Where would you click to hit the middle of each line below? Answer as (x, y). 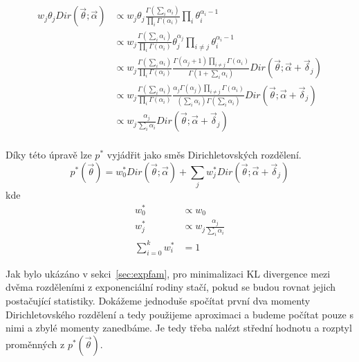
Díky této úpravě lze (49, 155)
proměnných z (35, 344)
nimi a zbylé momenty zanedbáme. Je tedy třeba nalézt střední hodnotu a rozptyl (179, 328)
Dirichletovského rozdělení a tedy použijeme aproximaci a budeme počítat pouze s (179, 314)
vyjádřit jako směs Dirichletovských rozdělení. (204, 155)
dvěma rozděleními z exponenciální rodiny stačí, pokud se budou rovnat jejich (171, 287)
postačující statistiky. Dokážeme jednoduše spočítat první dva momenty (158, 300)
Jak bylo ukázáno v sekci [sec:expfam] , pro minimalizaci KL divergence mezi (168, 273)
